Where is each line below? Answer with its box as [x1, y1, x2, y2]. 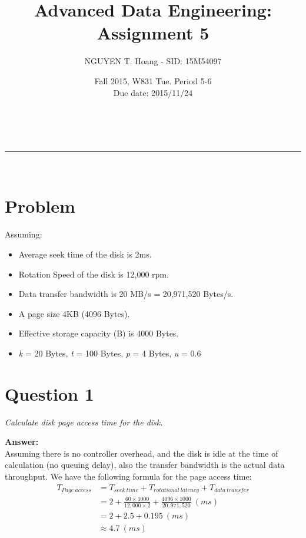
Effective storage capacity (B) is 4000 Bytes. [18, 327, 179, 339]
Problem [5, 194, 75, 218]
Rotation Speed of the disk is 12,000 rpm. [18, 268, 169, 280]
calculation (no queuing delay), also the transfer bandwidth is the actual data [5, 458, 285, 471]
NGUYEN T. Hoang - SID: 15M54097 [84, 55, 222, 67]
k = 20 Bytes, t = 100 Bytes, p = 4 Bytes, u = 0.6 [18, 346, 201, 359]
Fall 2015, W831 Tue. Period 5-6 [94, 74, 212, 87]
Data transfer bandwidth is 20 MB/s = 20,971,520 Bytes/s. [18, 288, 234, 300]
